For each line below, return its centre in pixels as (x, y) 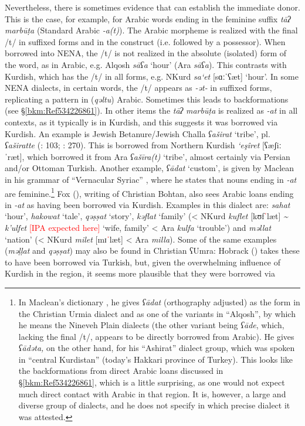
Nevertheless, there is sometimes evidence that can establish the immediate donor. (152, 7)
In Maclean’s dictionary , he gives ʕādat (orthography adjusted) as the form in (159, 301)
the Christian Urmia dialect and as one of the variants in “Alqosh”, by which (157, 313)
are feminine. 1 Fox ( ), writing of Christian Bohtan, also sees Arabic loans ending (149, 192)
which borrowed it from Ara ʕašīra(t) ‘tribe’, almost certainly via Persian (159, 156)
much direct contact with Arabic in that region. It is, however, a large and (152, 393)
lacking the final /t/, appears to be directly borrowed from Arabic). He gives (156, 336)
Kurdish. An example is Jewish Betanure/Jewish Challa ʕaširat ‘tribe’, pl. (138, 133)
